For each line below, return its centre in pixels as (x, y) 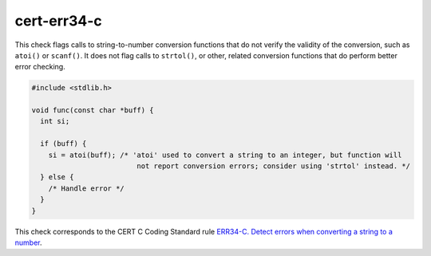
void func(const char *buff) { (93, 110)
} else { (57, 177)
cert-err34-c (59, 21)
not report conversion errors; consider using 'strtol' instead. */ (274, 166)
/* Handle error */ (87, 188)
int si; (55, 121)
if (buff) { (63, 144)
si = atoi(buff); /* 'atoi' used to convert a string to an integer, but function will (225, 155)
